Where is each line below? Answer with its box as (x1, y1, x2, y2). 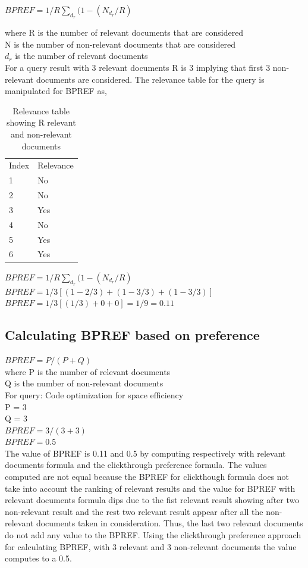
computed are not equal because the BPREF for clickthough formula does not (5, 470, 290, 483)
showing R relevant (7, 116, 76, 129)
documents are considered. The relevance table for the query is (36, 73, 265, 85)
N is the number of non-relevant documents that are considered (5, 38, 236, 50)
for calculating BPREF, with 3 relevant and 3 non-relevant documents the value (5, 540, 297, 553)
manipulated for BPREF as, (5, 85, 107, 97)
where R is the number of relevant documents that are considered (5, 26, 244, 39)
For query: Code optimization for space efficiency (5, 388, 184, 401)
